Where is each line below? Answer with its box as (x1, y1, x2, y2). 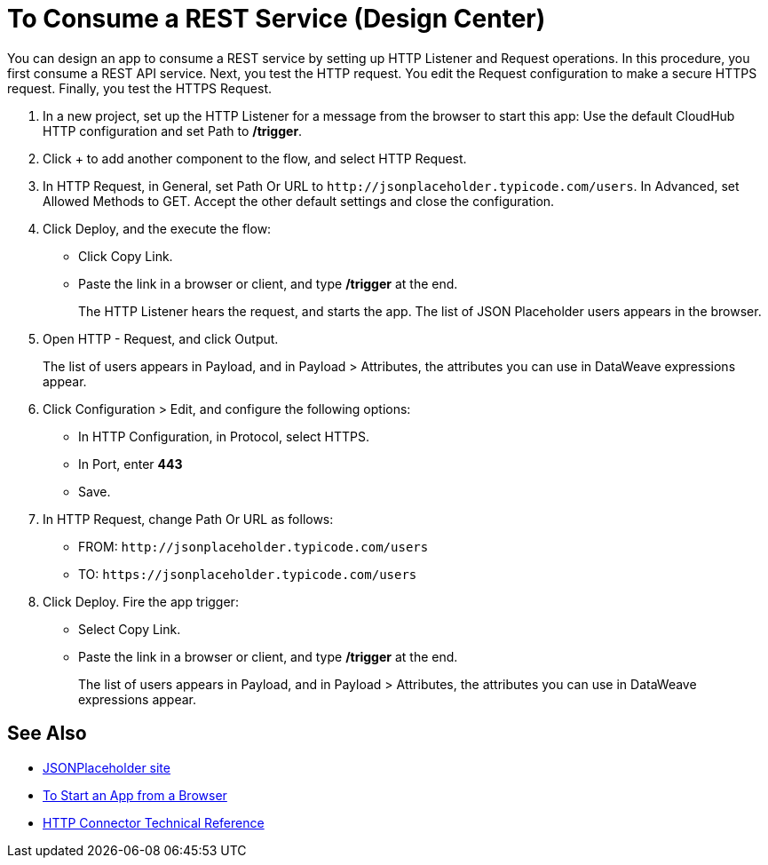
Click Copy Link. (78, 248, 173, 264)
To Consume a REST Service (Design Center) (7, 4, 546, 34)
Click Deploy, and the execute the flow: (43, 220, 272, 236)
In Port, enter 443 (78, 456, 183, 472)
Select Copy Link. (78, 621, 181, 637)
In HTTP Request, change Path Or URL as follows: (43, 511, 334, 527)
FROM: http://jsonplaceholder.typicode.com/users (78, 538, 429, 554)
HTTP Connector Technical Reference (43, 814, 265, 830)
